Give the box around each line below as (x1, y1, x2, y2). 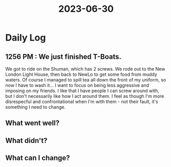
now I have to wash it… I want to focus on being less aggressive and (5, 82, 149, 88)
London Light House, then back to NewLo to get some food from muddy (5, 71, 158, 77)
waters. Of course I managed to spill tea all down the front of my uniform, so (5, 77, 166, 82)
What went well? (5, 119, 60, 128)
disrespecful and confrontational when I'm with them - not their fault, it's (5, 98, 159, 105)
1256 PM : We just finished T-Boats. (5, 52, 122, 61)
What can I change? (5, 154, 70, 162)
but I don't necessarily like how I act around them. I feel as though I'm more (5, 93, 164, 99)
